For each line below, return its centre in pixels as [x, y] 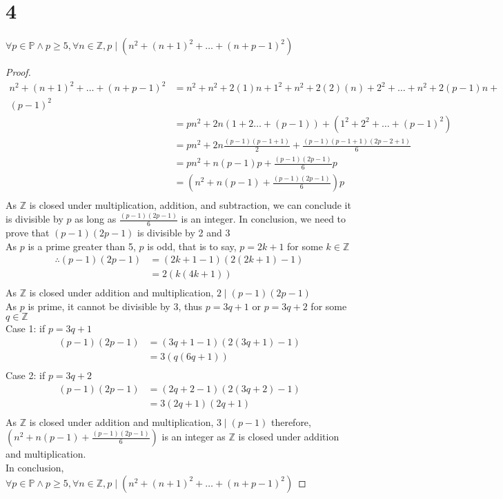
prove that [28, 232]
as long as [96, 219]
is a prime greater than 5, [82, 246]
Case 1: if [26, 328]
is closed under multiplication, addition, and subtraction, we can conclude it [190, 205]
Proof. [18, 72]
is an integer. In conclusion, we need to [264, 219]
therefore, [291, 421]
